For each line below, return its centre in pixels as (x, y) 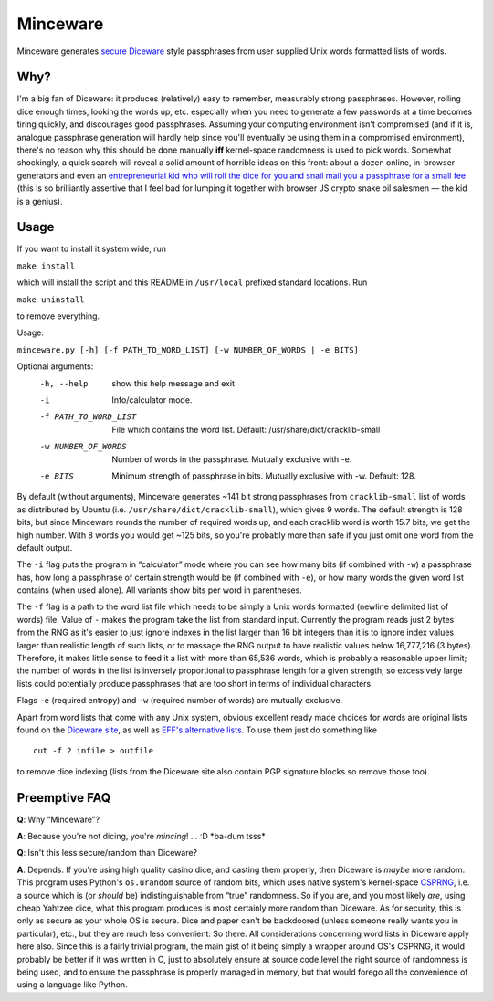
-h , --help (64, 383)
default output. (45, 547)
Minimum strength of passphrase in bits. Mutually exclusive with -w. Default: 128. (264, 476)
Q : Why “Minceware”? (58, 819)
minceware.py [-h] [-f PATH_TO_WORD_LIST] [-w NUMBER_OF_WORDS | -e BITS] (188, 350)
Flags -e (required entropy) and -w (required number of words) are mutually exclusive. (180, 701)
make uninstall (51, 300)
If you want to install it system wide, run (91, 249)
